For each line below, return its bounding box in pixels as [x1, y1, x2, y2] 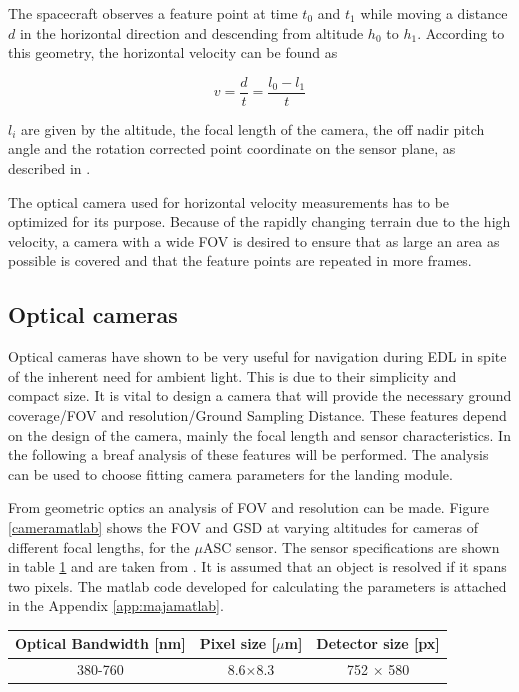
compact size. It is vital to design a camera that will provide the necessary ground [8, 385, 512, 406]
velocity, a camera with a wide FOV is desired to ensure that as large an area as [8, 230, 500, 251]
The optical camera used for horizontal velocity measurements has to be [8, 191, 450, 212]
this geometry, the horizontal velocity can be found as [8, 42, 338, 63]
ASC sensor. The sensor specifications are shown [202, 536, 500, 557]
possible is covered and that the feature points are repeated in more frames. [8, 250, 472, 271]
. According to [417, 22, 505, 43]
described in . [8, 158, 91, 179]
